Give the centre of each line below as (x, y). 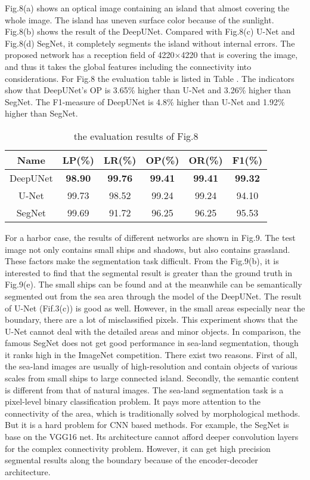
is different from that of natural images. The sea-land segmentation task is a (144, 389)
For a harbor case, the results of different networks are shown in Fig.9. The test (150, 237)
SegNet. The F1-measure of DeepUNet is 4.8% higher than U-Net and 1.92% (145, 101)
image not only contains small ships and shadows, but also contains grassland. (148, 249)
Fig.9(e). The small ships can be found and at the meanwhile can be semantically (154, 284)
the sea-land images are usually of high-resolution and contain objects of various (151, 366)
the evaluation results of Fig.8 (136, 136)
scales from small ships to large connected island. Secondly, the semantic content (152, 378)
